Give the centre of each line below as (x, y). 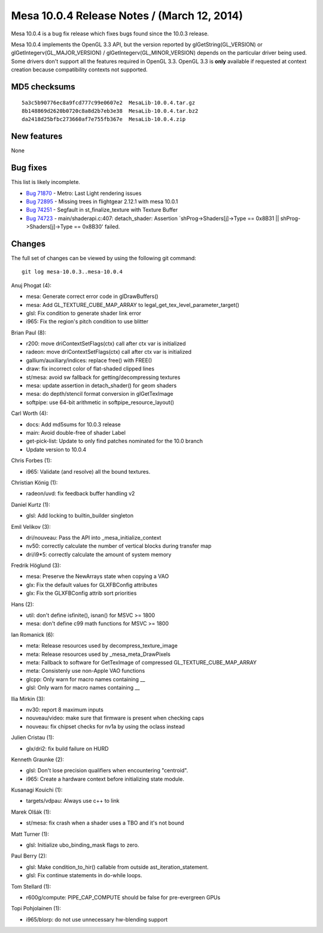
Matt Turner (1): (30, 834)
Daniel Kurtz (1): (31, 504)
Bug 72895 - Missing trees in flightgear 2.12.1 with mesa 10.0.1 (102, 201)
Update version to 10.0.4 (56, 449)
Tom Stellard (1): (31, 886)
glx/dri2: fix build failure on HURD (67, 748)
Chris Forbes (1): (31, 461)
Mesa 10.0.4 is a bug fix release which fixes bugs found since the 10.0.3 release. (110, 34)
